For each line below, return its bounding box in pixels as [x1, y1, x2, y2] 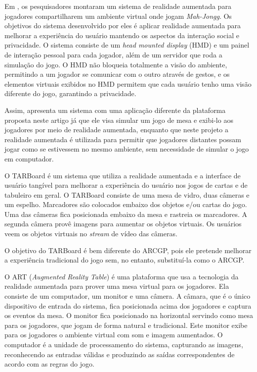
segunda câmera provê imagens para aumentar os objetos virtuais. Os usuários [4, 218, 242, 229]
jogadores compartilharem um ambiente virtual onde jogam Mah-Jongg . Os [4, 10, 232, 21]
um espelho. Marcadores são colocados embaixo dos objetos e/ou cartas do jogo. [4, 199, 247, 210]
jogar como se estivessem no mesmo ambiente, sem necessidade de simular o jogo [4, 144, 249, 154]
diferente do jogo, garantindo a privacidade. [4, 88, 136, 99]
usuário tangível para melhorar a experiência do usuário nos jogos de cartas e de [4, 180, 248, 190]
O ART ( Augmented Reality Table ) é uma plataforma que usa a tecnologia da [4, 271, 239, 281]
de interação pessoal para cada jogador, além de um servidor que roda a [4, 49, 222, 59]
